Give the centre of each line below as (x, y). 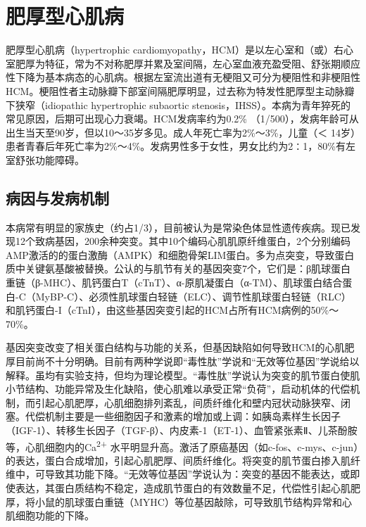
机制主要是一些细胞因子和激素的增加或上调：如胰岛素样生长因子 (193, 416)
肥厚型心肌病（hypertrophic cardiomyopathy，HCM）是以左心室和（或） (170, 50)
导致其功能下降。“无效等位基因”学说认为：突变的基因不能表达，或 (197, 474)
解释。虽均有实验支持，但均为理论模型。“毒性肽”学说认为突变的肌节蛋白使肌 (183, 375)
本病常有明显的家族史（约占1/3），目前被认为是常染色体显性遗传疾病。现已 (178, 227)
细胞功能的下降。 (55, 515)
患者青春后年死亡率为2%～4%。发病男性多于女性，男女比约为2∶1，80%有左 (181, 146)
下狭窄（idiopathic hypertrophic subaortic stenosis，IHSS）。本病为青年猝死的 (178, 104)
